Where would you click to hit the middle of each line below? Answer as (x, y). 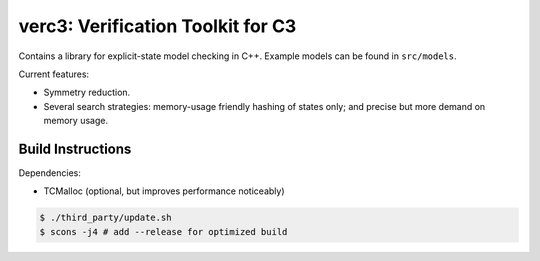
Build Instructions (75, 148)
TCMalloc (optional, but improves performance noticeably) (164, 191)
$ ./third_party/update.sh (105, 218)
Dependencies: (50, 173)
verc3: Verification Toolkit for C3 (157, 26)
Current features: (54, 74)
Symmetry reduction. (87, 92)
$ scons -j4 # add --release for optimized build (163, 231)
